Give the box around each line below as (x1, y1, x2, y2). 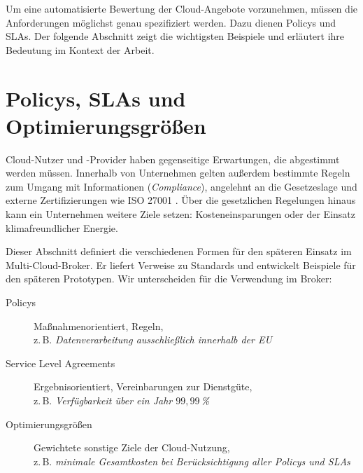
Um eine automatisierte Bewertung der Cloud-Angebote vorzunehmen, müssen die (6, 1, 357, 15)
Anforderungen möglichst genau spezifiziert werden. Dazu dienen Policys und (6, 15, 336, 29)
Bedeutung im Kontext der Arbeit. (6, 42, 155, 57)
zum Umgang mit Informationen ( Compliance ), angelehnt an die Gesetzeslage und (6, 179, 357, 193)
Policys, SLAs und (6, 83, 186, 112)
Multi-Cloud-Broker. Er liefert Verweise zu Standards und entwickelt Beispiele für (6, 257, 356, 272)
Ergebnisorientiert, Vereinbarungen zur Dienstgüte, (34, 379, 252, 394)
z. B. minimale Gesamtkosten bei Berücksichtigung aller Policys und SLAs (34, 453, 350, 468)
